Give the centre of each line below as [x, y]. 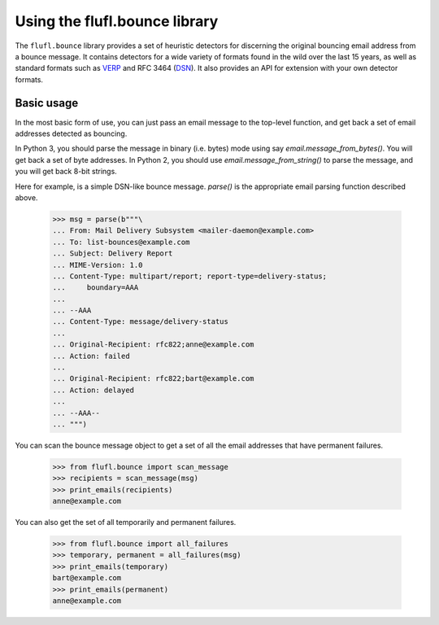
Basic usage [47, 103]
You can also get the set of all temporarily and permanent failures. [126, 522]
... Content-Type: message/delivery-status [141, 322]
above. [26, 197]
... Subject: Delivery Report [113, 253]
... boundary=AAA [96, 288]
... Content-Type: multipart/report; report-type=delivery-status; [190, 276]
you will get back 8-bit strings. [66, 172]
